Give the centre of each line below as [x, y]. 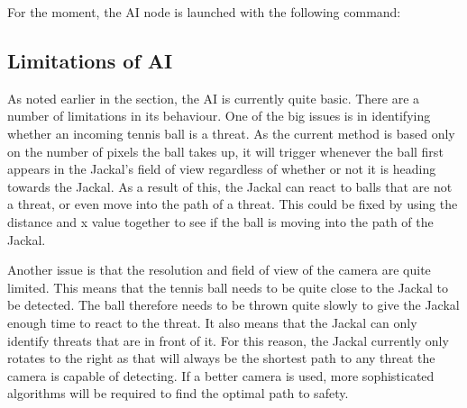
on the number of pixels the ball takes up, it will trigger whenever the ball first [225, 151]
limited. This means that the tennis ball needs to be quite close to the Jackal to [228, 287]
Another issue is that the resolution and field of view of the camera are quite [219, 270]
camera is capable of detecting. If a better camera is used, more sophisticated [221, 375]
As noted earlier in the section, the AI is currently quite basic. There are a [214, 98]
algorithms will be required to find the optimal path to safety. [178, 393]
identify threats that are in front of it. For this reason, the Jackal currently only [228, 340]
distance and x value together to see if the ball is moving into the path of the [220, 221]
